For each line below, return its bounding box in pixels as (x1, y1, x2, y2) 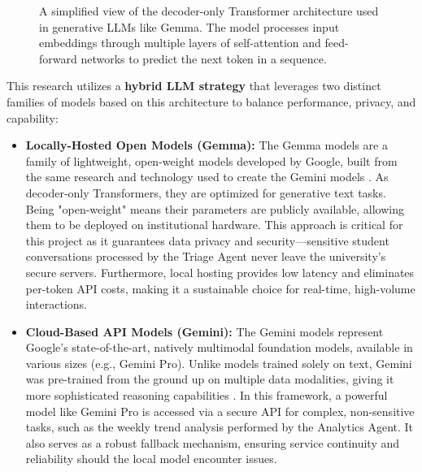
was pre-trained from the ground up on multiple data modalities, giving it (25, 370, 394, 388)
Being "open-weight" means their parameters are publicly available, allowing (25, 200, 404, 217)
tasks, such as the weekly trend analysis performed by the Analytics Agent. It (25, 418, 414, 435)
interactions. (25, 296, 87, 313)
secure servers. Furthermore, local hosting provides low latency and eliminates (25, 263, 415, 280)
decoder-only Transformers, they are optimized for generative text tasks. (25, 184, 386, 201)
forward (39, 50, 77, 67)
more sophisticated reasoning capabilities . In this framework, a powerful (25, 387, 388, 404)
